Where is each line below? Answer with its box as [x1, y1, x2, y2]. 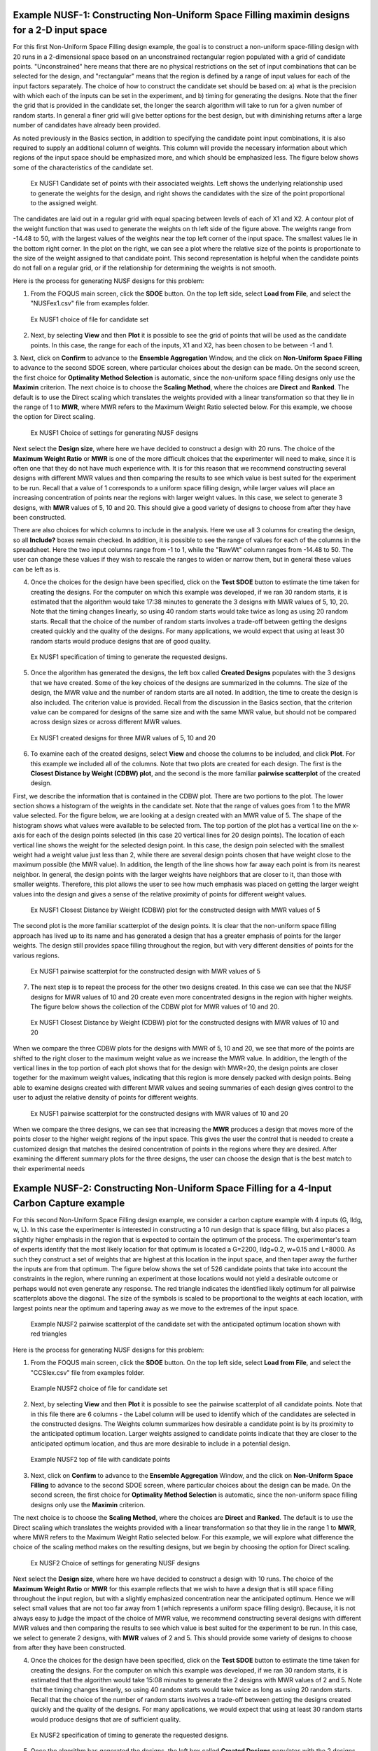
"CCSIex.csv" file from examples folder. [30, 1368, 145, 1376]
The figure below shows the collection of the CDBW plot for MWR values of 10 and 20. [30, 1002, 279, 1011]
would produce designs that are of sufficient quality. [30, 1715, 181, 1723]
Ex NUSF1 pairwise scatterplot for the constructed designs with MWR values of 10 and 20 [30, 1109, 288, 1117]
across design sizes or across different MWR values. [30, 718, 182, 726]
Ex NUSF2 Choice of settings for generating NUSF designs [30, 1558, 200, 1567]
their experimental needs [13, 1164, 85, 1172]
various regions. [13, 951, 59, 960]
